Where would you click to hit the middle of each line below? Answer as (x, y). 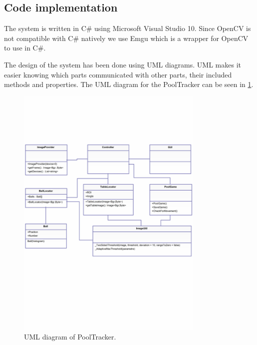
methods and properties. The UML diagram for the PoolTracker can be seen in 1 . (129, 84)
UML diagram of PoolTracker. (70, 337)
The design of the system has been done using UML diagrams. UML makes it (123, 64)
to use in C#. (25, 48)
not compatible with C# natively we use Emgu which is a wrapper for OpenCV (126, 38)
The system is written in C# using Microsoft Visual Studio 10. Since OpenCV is (128, 28)
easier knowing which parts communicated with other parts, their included (118, 74)
